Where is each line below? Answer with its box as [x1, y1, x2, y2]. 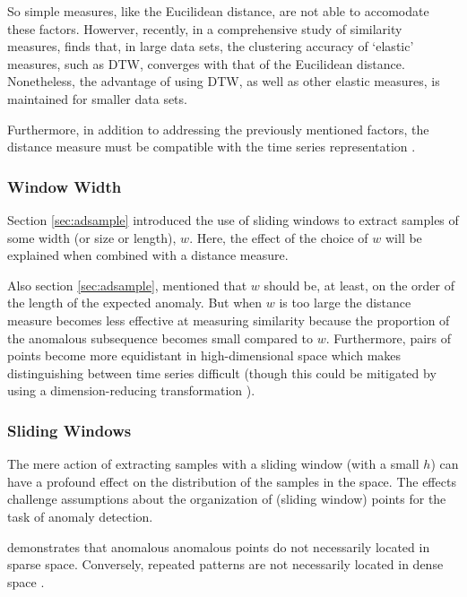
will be [385, 228, 422, 247]
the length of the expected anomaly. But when [7, 293, 263, 312]
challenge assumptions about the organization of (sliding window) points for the [7, 489, 446, 508]
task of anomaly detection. [7, 506, 153, 525]
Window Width [7, 175, 122, 197]
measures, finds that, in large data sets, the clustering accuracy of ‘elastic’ [7, 37, 414, 56]
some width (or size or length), [7, 228, 177, 247]
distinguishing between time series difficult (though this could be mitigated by [7, 363, 437, 382]
